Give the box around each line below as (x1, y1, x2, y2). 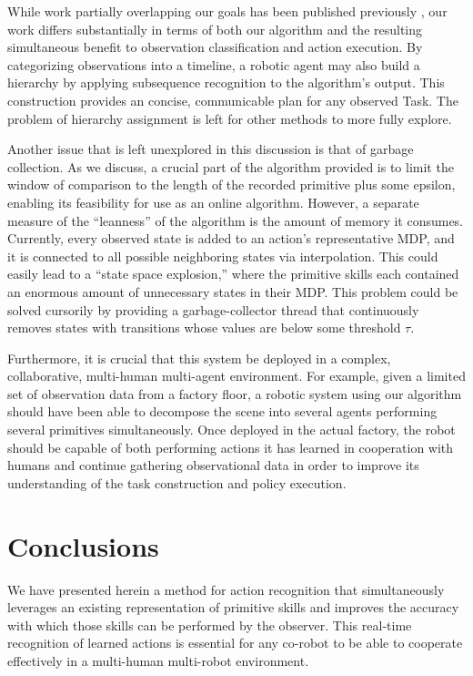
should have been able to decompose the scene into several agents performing (7, 402, 438, 421)
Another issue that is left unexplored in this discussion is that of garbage (7, 139, 414, 159)
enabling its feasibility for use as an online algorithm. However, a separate (7, 192, 419, 211)
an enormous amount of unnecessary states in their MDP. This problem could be (7, 282, 458, 301)
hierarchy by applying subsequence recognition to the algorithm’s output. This (7, 73, 445, 92)
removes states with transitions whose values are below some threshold (7, 318, 401, 337)
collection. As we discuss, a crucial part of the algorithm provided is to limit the (7, 157, 454, 176)
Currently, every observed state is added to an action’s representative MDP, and (7, 229, 455, 248)
